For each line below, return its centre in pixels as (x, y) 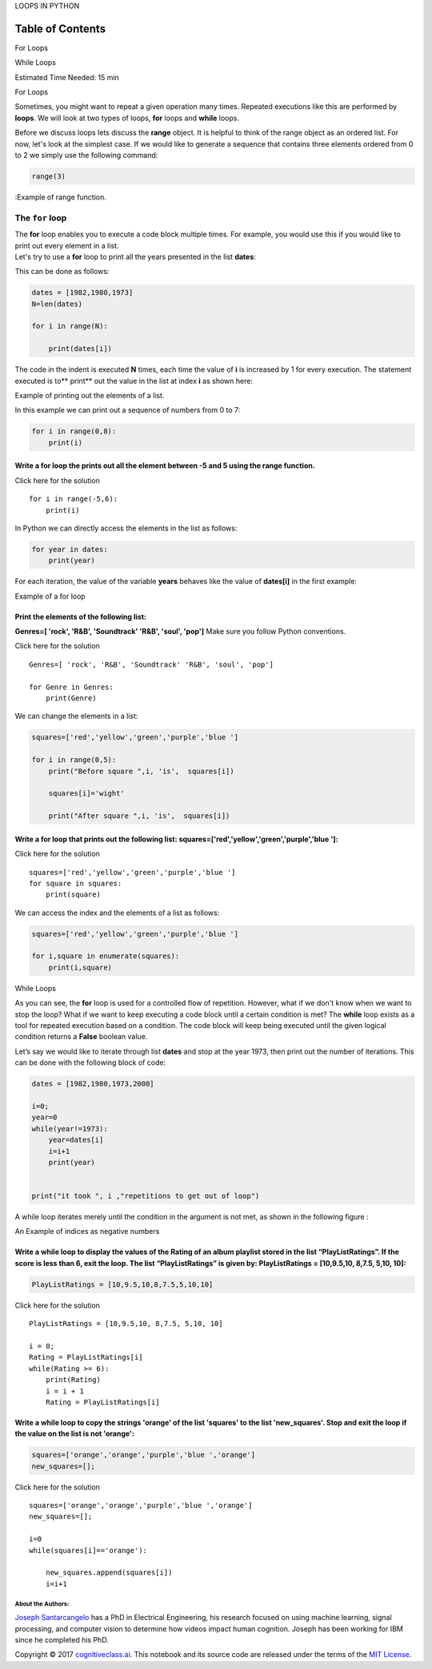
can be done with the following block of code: (90, 1062)
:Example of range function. (61, 197)
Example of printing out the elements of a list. (90, 396)
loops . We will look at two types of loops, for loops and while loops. (127, 118)
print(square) (73, 895)
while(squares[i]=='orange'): (88, 1550)
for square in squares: (76, 883)
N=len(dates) (57, 304)
